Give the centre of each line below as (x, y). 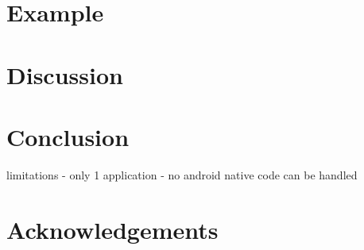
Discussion (65, 74)
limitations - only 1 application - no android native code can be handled (182, 174)
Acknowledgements (112, 229)
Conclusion (68, 136)
